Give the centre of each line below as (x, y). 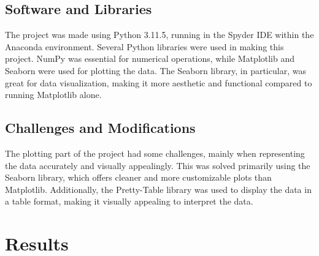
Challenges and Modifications (100, 128)
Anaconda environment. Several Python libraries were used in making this (144, 46)
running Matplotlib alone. (53, 95)
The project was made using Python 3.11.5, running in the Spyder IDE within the (159, 35)
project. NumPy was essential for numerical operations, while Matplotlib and (150, 58)
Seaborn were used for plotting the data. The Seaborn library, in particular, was (156, 70)
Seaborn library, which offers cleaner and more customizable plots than (138, 177)
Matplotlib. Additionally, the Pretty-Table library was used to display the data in (158, 189)
